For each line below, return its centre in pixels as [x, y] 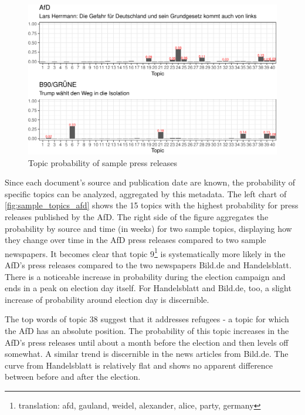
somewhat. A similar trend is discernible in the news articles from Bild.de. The [147, 354]
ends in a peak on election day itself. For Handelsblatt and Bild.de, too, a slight [148, 288]
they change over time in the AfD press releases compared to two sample [135, 240]
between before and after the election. [73, 377]
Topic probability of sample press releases [103, 162]
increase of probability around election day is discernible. [107, 299]
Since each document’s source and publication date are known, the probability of [150, 182]
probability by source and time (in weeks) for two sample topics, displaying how [148, 228]
